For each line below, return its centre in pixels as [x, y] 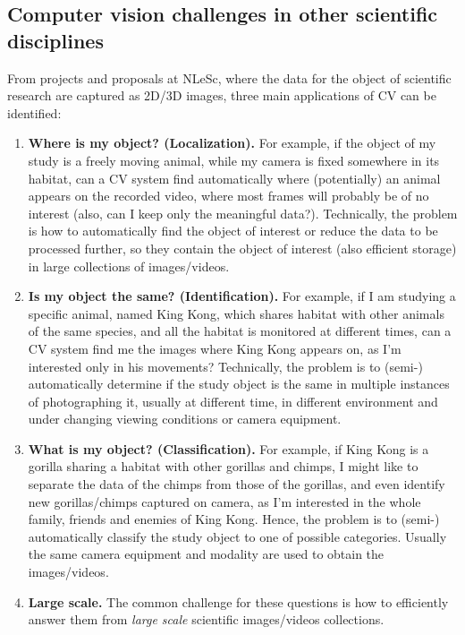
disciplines [55, 40]
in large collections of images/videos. [129, 266]
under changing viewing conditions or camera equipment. [185, 419]
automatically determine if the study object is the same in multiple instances [239, 384]
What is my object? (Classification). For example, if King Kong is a [228, 448]
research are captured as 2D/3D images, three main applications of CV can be [222, 95]
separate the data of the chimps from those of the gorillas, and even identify [237, 484]
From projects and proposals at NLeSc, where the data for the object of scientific [229, 77]
